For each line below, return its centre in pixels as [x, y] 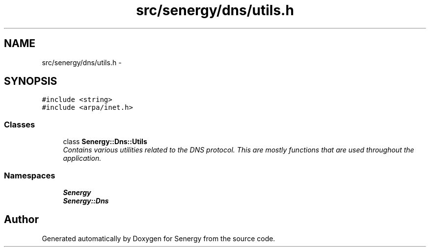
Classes [20, 124]
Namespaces [30, 175]
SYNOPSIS [31, 81]
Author [21, 220]
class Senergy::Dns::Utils [105, 142]
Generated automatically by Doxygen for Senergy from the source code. [159, 238]
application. [82, 158]
